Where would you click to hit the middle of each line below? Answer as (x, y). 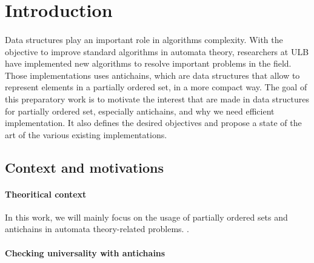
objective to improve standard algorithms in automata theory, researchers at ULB (157, 51)
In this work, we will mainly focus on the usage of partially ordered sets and (146, 217)
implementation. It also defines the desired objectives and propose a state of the (153, 123)
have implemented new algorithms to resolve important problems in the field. (148, 63)
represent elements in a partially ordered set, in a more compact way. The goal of (156, 87)
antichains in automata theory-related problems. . (97, 229)
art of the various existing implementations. (86, 134)
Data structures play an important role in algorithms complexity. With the (144, 39)
